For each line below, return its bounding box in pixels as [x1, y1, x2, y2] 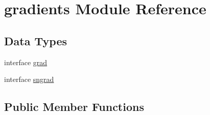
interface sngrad [4, 74, 54, 84]
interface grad [4, 56, 48, 67]
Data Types [4, 33, 67, 48]
